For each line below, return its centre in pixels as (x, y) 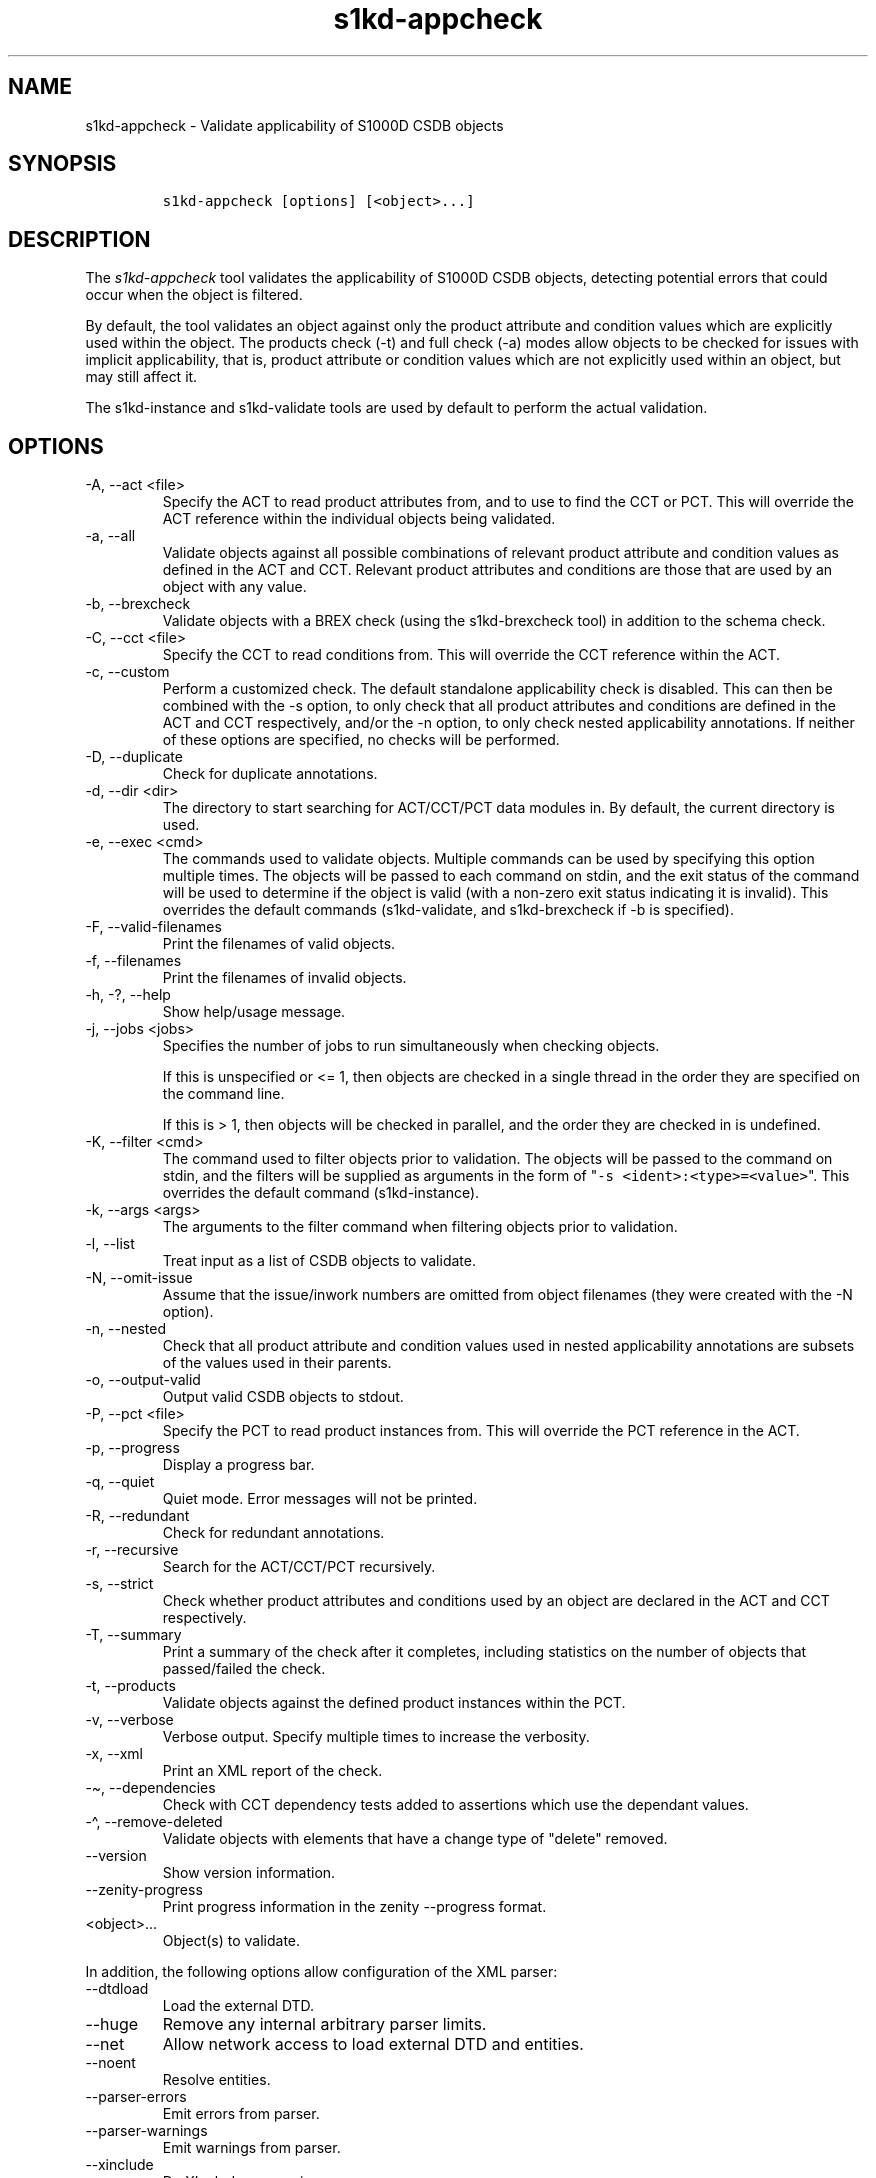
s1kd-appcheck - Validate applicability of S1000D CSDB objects (294, 125)
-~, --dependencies (150, 1788)
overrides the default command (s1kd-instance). (321, 1193)
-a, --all (110, 536)
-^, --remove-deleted (154, 1822)
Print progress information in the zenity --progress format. (354, 1907)
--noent (110, 2063)
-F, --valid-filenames (153, 927)
